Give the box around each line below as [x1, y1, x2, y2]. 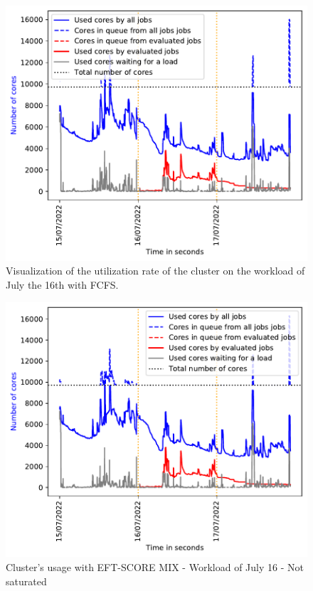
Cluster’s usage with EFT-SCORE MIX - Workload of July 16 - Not [6, 559, 304, 574]
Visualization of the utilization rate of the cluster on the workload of [6, 263, 305, 278]
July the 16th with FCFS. [6, 277, 119, 292]
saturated [6, 573, 47, 588]
